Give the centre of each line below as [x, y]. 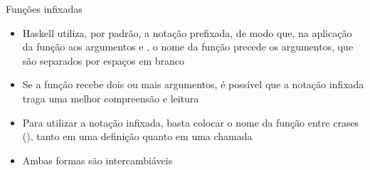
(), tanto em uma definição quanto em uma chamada [137, 136]
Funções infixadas [44, 9]
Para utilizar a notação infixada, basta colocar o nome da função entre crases [191, 122]
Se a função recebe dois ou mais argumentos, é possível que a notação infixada [193, 84]
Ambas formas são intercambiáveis [97, 160]
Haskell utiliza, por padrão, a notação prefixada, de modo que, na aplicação [187, 32]
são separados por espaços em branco [103, 60]
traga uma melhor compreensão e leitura [111, 98]
